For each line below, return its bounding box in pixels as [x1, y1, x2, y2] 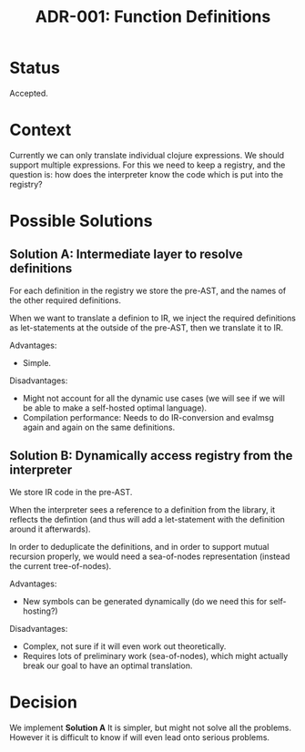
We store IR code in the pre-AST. [9, 486, 133, 497]
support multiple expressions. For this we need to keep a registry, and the [9, 159, 286, 170]
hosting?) [22, 605, 58, 616]
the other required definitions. [9, 294, 121, 306]
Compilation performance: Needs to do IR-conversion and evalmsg [22, 412, 275, 422]
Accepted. [9, 87, 48, 98]
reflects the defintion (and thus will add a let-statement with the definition [9, 513, 285, 524]
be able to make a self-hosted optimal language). [22, 402, 208, 413]
